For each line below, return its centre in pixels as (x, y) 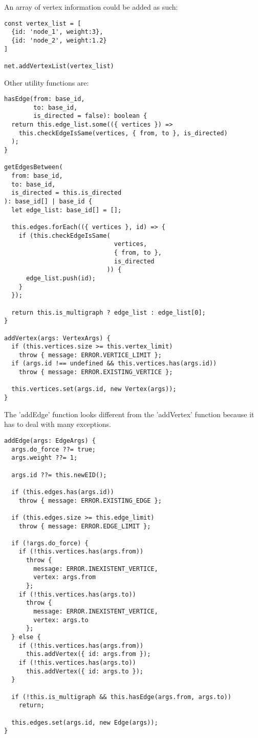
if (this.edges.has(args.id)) (63, 492)
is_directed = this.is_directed (67, 193)
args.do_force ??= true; (53, 449)
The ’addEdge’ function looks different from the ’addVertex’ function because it (129, 414)
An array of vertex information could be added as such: (91, 7)
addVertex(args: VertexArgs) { (57, 338)
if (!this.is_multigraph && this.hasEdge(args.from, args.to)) (121, 697)
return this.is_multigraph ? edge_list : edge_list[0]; (109, 312)
